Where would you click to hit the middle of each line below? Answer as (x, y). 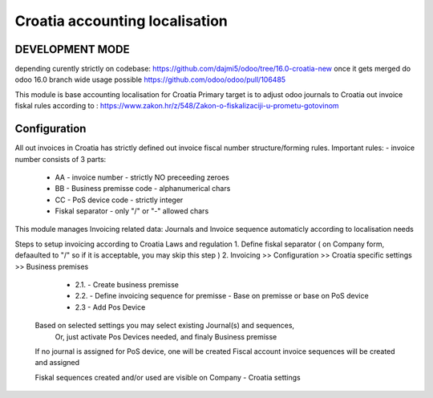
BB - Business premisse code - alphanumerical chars (143, 189)
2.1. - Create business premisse (127, 285)
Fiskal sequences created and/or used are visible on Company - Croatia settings (168, 377)
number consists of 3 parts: (61, 159)
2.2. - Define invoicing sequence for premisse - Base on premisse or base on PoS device (222, 296)
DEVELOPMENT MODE (72, 49)
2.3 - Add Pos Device (110, 307)
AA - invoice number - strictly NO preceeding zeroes (142, 177)
